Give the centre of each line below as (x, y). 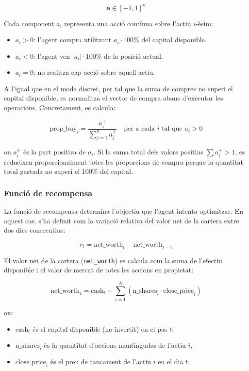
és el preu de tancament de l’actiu (101, 362)
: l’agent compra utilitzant (73, 40)
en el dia (171, 362)
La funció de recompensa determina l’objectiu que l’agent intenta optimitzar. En (124, 211)
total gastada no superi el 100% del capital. (68, 171)
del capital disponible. (174, 40)
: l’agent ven (52, 56)
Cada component (29, 23)
